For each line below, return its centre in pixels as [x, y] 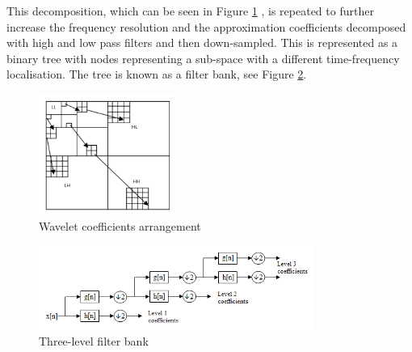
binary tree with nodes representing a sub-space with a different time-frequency [203, 58]
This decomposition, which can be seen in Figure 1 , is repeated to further [190, 11]
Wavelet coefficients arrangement [120, 226]
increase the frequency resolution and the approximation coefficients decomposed [206, 26]
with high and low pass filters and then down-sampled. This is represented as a [202, 42]
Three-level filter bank [94, 341]
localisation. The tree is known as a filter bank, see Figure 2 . [157, 74]
